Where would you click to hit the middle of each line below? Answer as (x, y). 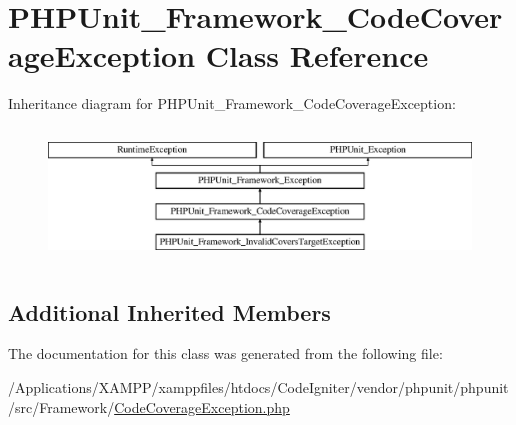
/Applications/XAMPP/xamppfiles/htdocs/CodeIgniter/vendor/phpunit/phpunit (258, 386)
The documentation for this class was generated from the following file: (225, 353)
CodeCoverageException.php (202, 406)
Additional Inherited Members (169, 311)
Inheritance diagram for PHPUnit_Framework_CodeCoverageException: (232, 103)
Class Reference (317, 55)
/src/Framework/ (61, 406)
